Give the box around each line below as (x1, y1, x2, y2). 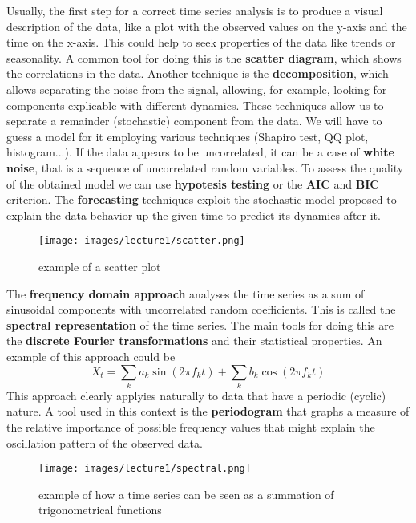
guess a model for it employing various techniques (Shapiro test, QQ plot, (6, 128, 369, 144)
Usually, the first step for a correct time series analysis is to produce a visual (6, 2, 383, 18)
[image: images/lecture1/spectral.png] (38, 463, 251, 475)
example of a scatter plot (38, 257, 161, 274)
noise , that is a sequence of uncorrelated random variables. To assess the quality (6, 159, 404, 176)
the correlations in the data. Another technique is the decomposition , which (6, 65, 389, 82)
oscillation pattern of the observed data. (6, 434, 203, 451)
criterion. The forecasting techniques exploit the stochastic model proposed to (6, 191, 397, 208)
